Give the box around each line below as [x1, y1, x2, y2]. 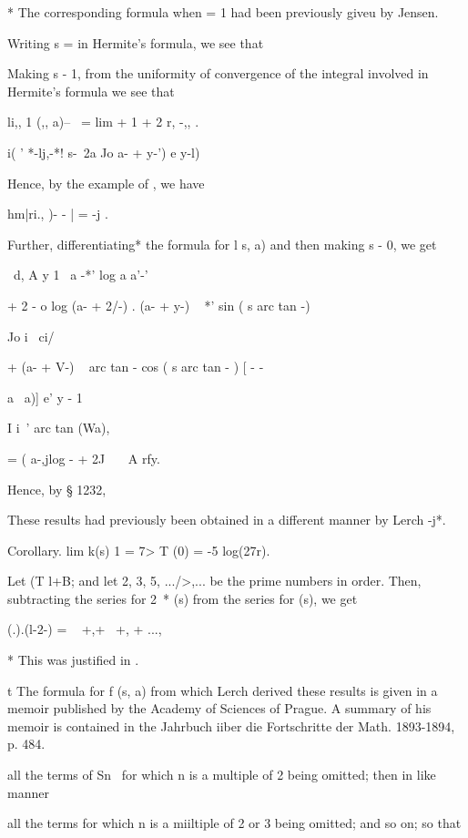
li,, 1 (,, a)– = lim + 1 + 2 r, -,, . [7, 112, 199, 131]
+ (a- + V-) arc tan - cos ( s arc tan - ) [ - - [7, 357, 264, 376]
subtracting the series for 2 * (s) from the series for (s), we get [7, 588, 358, 608]
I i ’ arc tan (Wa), [7, 418, 110, 437]
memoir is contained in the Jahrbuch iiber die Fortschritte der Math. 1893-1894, [7, 716, 455, 735]
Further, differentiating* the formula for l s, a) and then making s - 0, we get [7, 234, 437, 253]
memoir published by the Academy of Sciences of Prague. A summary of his [7, 699, 432, 718]
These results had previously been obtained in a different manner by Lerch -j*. [7, 510, 446, 529]
